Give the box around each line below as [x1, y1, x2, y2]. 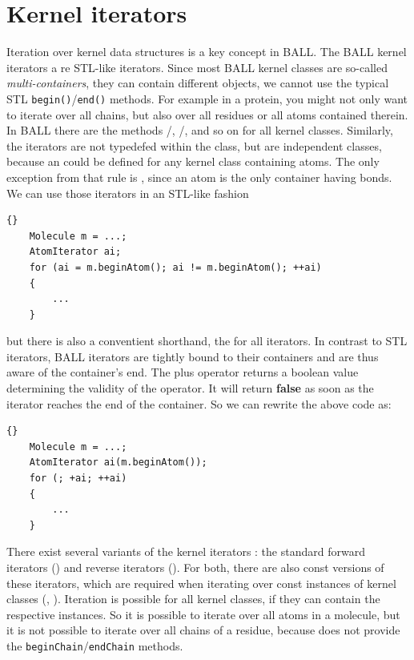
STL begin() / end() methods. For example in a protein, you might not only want [6, 90, 408, 107]
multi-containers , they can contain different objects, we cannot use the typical [6, 74, 389, 91]
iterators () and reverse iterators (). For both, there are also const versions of [6, 559, 384, 575]
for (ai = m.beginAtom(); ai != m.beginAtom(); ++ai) [29, 261, 322, 273]
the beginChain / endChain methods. [6, 637, 183, 654]
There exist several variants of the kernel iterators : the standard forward [6, 543, 365, 560]
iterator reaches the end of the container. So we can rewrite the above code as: [6, 395, 392, 412]
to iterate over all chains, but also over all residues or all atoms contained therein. [6, 106, 408, 123]
